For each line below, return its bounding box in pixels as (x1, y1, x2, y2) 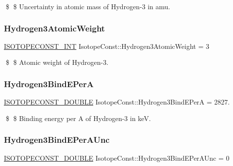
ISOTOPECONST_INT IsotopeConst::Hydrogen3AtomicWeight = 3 (4, 41, 209, 51)
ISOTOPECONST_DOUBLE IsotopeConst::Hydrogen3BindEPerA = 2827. (4, 97, 230, 107)
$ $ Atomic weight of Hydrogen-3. (5, 57, 109, 67)
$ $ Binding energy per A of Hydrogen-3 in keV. (5, 113, 151, 123)
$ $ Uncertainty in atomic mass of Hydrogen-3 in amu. (5, 1, 170, 11)
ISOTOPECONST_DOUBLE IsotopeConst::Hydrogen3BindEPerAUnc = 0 (4, 152, 230, 163)
